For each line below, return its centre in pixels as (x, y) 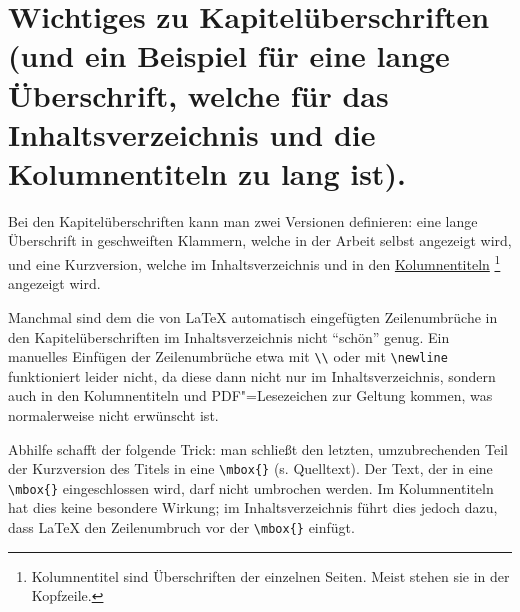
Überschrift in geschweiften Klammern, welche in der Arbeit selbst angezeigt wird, (260, 240)
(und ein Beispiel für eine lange (229, 55)
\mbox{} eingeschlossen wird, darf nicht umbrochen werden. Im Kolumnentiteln (251, 487)
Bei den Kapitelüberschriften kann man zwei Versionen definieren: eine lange (243, 220)
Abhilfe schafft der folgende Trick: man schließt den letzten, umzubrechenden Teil (258, 448)
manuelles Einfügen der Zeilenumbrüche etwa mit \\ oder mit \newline (228, 356)
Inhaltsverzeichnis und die (192, 133)
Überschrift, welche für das (198, 94)
